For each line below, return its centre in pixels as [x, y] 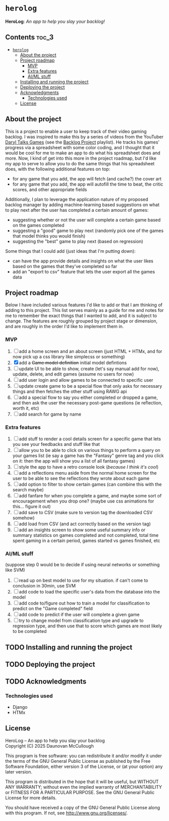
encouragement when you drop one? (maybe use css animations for [83, 501]
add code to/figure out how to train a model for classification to [84, 603]
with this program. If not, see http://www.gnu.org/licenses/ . [67, 813]
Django [20, 707]
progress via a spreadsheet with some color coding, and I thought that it [80, 147]
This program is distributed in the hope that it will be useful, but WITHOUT [82, 782]
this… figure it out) [32, 506]
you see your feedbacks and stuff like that [56, 444]
